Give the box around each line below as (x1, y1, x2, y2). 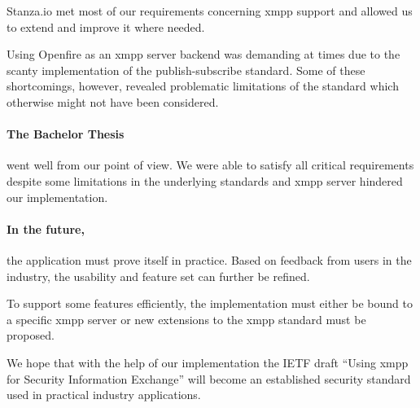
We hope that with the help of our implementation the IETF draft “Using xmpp (7, 353, 409, 371)
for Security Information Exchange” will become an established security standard (7, 370, 411, 387)
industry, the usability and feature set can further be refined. (7, 267, 310, 284)
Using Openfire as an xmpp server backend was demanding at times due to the (7, 46, 400, 63)
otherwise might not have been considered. (7, 93, 219, 110)
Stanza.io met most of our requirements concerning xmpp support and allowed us (7, 2, 413, 19)
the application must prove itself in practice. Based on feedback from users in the (7, 251, 412, 268)
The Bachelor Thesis (7, 125, 125, 143)
